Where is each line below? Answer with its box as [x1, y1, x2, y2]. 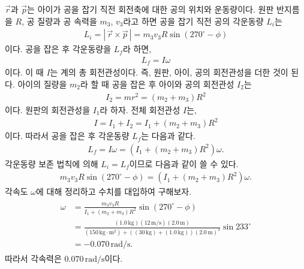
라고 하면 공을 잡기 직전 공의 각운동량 [123, 14, 264, 27]
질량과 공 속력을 [37, 14, 97, 27]
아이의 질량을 [17, 77, 67, 90]
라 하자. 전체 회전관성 [100, 104, 180, 116]
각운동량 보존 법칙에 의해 [5, 157, 98, 170]
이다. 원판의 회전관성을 [5, 104, 91, 116]
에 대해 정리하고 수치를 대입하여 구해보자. [36, 185, 192, 198]
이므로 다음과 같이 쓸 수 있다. [129, 157, 239, 170]
